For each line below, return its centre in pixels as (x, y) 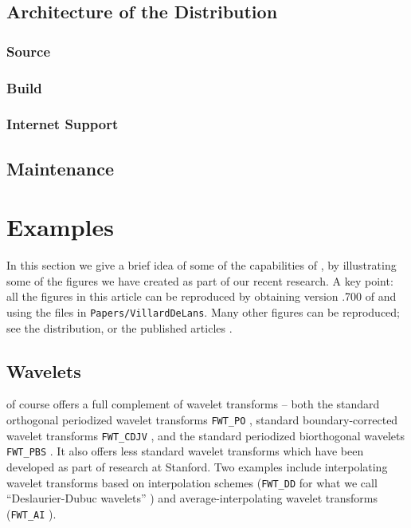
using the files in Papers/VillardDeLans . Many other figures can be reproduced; (203, 312)
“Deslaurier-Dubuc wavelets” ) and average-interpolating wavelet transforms (192, 498)
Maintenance (60, 168)
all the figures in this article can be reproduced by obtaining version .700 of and (202, 296)
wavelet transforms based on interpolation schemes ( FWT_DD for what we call (192, 482)
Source (29, 51)
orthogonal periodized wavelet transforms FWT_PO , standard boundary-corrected (202, 420)
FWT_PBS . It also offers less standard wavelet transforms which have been (185, 451)
